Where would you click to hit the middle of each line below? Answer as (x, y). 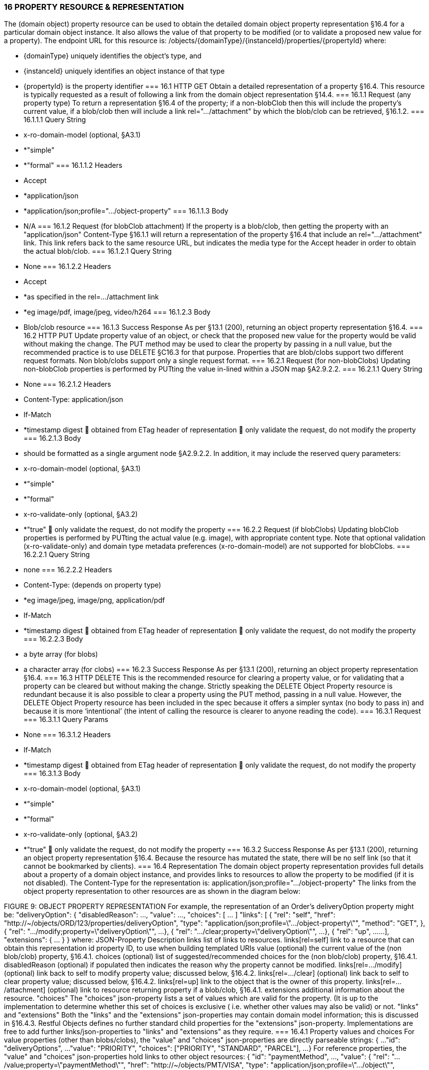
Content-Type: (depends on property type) (92, 585)
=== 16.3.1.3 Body (52, 774)
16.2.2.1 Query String (57, 555)
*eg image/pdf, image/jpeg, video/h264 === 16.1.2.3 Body (117, 312)
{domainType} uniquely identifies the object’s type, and (113, 56)
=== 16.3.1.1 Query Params (66, 720)
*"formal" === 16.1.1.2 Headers (73, 165)
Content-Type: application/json (74, 400)
